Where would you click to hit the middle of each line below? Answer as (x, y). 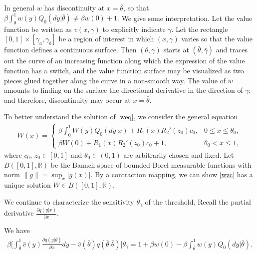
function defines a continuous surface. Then (70, 50)
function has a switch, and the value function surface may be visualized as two (124, 71)
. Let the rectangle (200, 29)
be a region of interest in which (106, 39)
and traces (232, 50)
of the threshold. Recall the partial (198, 201)
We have (17, 230)
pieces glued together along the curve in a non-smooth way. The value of (115, 80)
